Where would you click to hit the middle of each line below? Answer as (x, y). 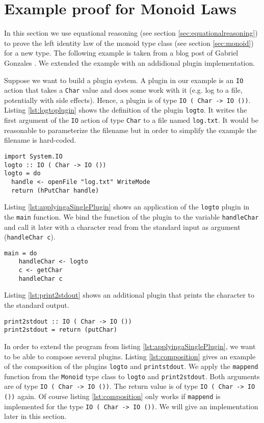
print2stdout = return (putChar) (61, 330)
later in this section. (35, 416)
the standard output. (37, 305)
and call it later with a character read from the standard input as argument (122, 227)
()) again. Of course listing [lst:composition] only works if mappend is (112, 396)
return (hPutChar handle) (55, 190)
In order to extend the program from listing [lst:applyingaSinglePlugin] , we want (130, 346)
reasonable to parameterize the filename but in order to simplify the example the (130, 130)
